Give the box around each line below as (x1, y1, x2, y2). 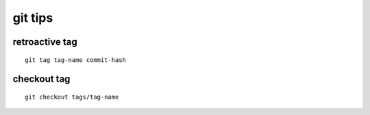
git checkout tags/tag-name (25, 93, 119, 101)
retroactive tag (12, 36, 78, 48)
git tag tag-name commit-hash (25, 56, 127, 64)
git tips (12, 10, 53, 25)
